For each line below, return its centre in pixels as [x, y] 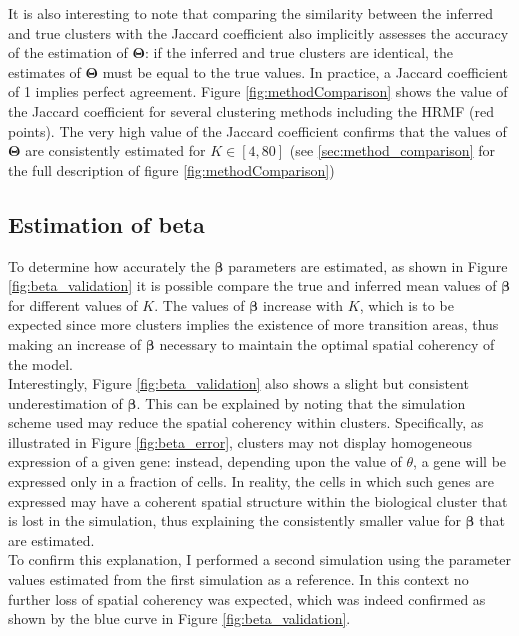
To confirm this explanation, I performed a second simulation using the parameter [259, 559]
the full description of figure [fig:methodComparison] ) [171, 169]
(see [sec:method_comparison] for [392, 150]
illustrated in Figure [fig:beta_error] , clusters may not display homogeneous [240, 441]
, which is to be [406, 304]
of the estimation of [68, 52]
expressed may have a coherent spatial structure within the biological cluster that [258, 500]
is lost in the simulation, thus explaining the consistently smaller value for [234, 520]
